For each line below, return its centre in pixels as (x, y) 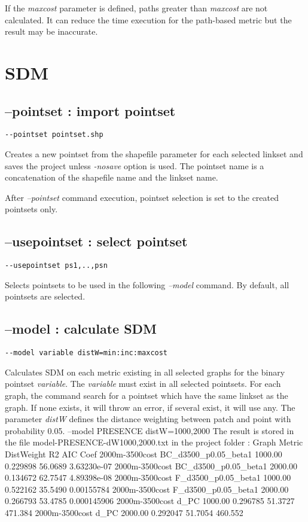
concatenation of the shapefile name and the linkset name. (112, 177)
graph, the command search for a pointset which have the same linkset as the (147, 396)
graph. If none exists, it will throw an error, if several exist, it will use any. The (150, 407)
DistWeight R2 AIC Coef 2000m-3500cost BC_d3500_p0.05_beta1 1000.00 (144, 454)
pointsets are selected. (45, 296)
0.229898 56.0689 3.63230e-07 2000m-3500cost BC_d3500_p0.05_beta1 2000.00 (151, 465)
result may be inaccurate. (51, 31)
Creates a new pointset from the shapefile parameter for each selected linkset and (154, 154)
